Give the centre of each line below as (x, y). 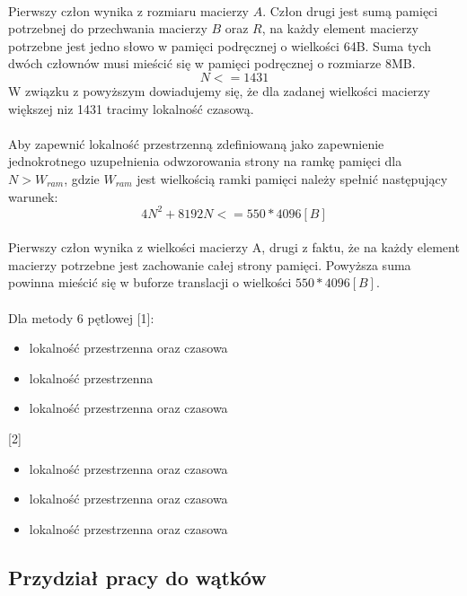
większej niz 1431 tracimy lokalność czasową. (131, 108)
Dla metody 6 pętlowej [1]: (81, 317)
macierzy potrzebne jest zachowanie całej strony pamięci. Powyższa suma (210, 264)
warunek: (33, 196)
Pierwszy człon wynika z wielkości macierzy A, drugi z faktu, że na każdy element (234, 247)
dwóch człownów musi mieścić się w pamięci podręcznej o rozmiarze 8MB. (212, 63)
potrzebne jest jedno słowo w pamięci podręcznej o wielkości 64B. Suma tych (220, 45)
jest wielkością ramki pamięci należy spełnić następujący (292, 178)
